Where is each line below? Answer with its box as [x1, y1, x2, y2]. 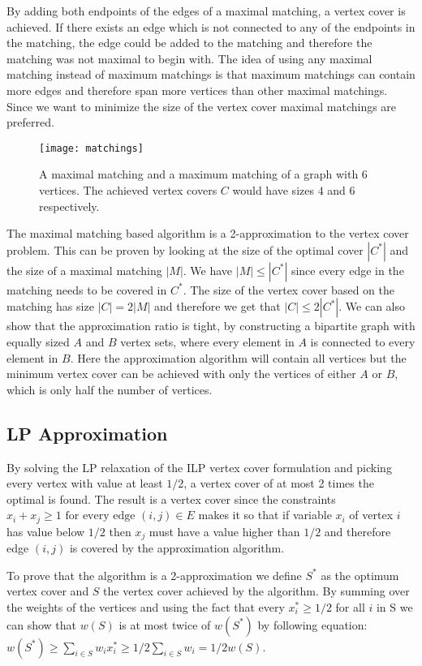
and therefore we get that [154, 298, 281, 315]
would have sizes [232, 182, 314, 198]
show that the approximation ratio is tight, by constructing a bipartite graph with [6, 317, 416, 334]
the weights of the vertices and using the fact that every [6, 599, 285, 616]
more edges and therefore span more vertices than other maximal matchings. [6, 81, 388, 98]
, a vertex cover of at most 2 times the [183, 475, 374, 492]
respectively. [39, 197, 100, 214]
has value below [6, 522, 85, 539]
